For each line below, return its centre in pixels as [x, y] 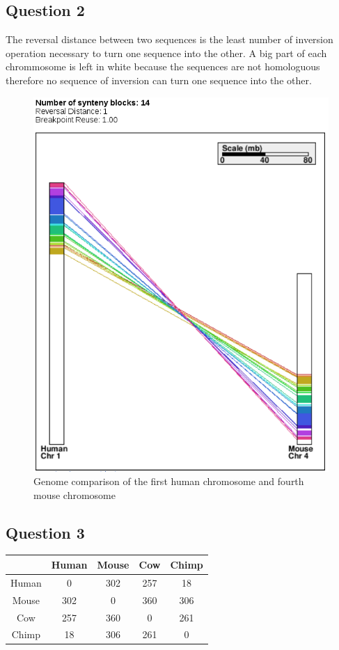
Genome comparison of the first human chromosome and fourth [169, 481]
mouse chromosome [74, 494]
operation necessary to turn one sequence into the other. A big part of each [166, 53]
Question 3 [45, 532]
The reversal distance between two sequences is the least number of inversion [169, 39]
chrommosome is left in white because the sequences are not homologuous [163, 66]
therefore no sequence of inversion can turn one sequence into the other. [159, 80]
